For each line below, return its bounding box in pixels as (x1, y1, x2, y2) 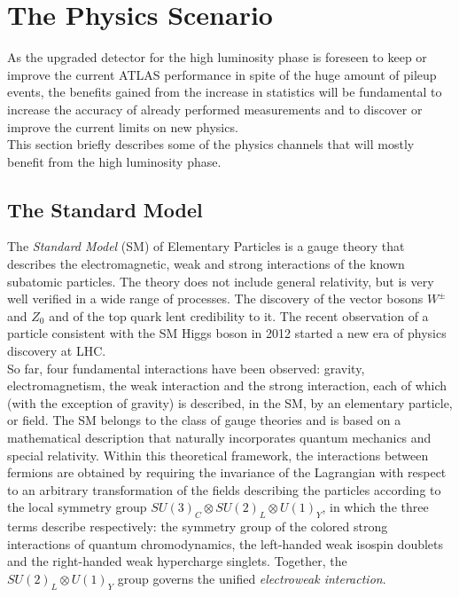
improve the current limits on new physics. (7, 117, 238, 136)
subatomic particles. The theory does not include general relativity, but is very (7, 271, 434, 290)
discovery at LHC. (7, 342, 106, 360)
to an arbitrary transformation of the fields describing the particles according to (7, 480, 441, 499)
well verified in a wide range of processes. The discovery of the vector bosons (7, 289, 424, 308)
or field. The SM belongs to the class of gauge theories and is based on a (7, 411, 401, 429)
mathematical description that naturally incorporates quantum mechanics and (7, 428, 432, 447)
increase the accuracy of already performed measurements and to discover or (7, 99, 423, 118)
